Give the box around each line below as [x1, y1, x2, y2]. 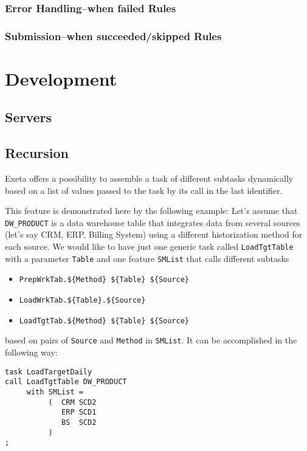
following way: [5, 346, 58, 359]
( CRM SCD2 [48, 398, 97, 407]
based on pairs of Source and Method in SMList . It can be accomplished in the [5, 334, 297, 346]
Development [5, 66, 117, 91]
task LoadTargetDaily [5, 367, 92, 376]
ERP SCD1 [61, 408, 97, 417]
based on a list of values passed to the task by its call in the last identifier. [5, 184, 283, 196]
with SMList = [26, 387, 83, 396]
